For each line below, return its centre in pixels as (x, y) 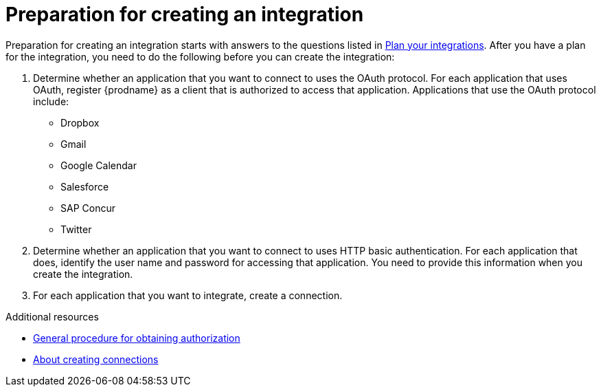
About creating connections (96, 359)
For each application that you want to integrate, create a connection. (188, 295)
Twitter (76, 229)
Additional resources (52, 316)
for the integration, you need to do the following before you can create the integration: (200, 56)
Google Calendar (99, 165)
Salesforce (85, 186)
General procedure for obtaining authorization (137, 338)
